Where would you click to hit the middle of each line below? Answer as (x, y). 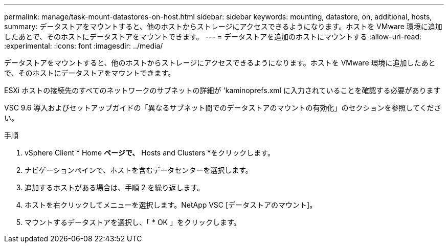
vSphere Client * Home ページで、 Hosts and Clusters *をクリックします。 (150, 153)
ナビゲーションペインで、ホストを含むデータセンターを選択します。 (139, 170)
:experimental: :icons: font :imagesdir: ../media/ (84, 46)
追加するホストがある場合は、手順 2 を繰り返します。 (115, 187)
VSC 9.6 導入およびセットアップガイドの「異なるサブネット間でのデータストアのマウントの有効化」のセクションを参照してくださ (223, 108)
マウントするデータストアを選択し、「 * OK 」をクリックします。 (133, 222)
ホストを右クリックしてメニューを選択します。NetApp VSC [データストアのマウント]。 (171, 205)
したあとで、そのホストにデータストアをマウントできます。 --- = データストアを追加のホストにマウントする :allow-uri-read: (213, 37)
